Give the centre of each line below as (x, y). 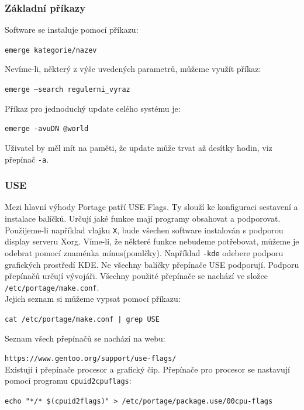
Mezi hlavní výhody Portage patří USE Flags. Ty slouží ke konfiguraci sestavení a (151, 207)
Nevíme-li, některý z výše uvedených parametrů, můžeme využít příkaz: (133, 69)
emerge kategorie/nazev (51, 50)
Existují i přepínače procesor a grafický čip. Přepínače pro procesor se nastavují (147, 369)
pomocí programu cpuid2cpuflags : (68, 380)
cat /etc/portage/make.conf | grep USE (82, 319)
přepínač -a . (27, 159)
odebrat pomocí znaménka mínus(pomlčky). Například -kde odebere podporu (144, 252)
